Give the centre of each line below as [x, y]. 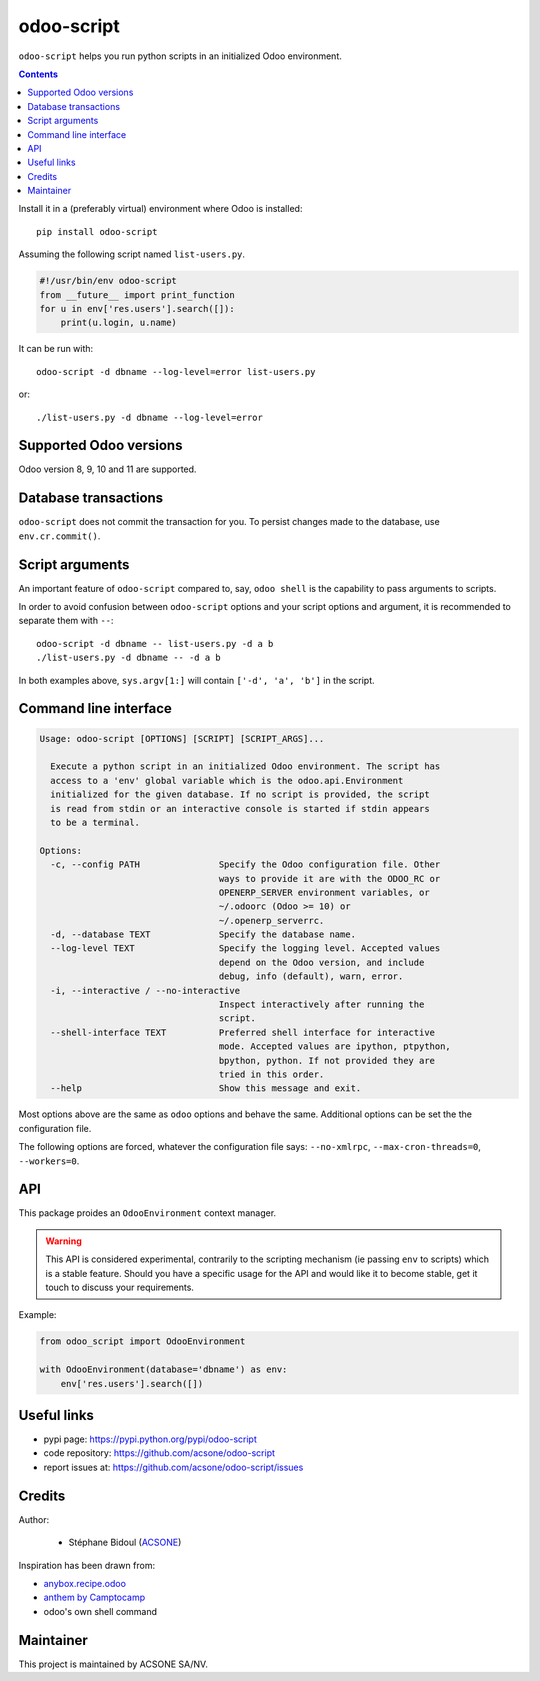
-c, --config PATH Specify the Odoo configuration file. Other [245, 864]
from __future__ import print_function [137, 294]
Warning [63, 1241]
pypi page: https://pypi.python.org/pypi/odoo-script [150, 1439]
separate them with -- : [66, 621]
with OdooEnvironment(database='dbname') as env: [163, 1369]
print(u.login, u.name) [118, 323]
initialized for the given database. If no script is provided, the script [240, 794]
